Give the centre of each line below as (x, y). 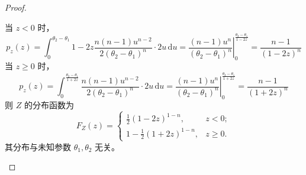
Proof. (16, 7)
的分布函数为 (49, 104)
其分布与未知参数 (38, 146)
